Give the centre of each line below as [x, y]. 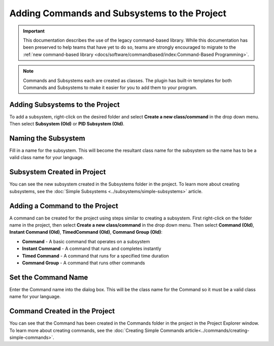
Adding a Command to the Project [64, 206]
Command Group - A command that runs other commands [83, 263]
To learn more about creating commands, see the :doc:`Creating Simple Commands [97, 330]
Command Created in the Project [62, 311]
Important [34, 31]
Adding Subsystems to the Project [65, 104]
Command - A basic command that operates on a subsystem [86, 241]
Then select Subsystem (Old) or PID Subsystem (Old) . [67, 124]
